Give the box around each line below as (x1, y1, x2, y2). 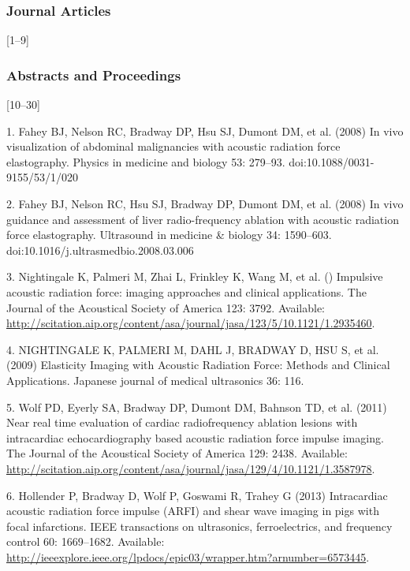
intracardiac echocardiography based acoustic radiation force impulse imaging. (6, 429, 384, 446)
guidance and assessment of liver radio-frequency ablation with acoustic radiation (6, 211, 399, 227)
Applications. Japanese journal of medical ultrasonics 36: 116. (6, 371, 304, 388)
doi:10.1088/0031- (289, 153, 375, 170)
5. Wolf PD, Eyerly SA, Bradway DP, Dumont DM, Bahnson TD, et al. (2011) (6, 398, 387, 415)
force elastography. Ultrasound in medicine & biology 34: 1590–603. (6, 226, 332, 243)
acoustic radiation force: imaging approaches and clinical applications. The (6, 283, 367, 300)
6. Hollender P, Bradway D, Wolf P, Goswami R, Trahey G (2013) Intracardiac (6, 487, 388, 503)
